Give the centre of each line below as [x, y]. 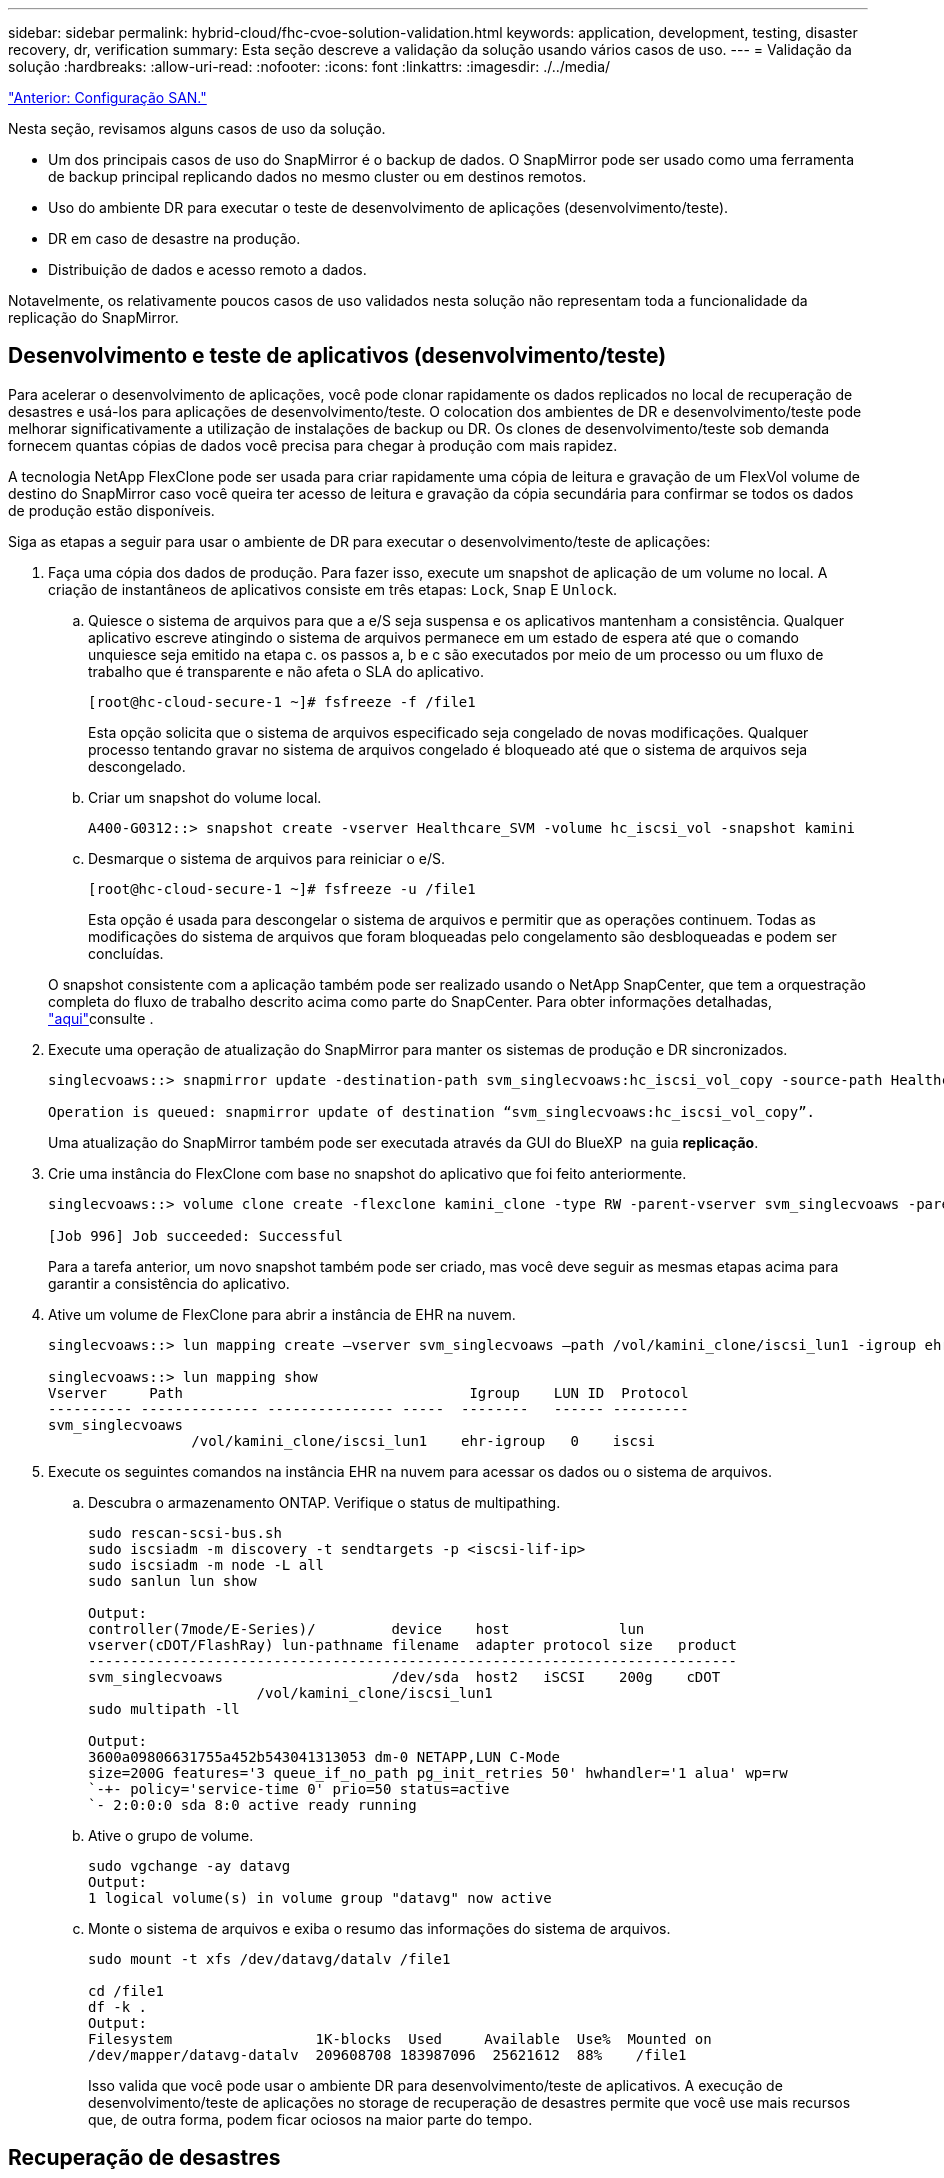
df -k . [118, 2006]
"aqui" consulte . [101, 1018]
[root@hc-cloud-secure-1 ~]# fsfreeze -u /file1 [282, 888]
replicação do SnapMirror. [93, 317]
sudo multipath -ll [164, 1708]
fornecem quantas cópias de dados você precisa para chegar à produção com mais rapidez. [313, 445]
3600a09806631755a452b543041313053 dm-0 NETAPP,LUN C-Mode [324, 1756]
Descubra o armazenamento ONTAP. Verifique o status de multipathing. [324, 1502]
